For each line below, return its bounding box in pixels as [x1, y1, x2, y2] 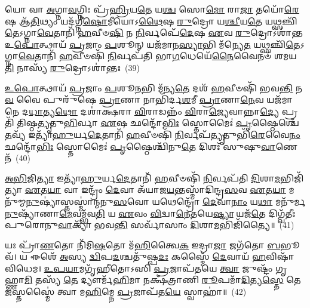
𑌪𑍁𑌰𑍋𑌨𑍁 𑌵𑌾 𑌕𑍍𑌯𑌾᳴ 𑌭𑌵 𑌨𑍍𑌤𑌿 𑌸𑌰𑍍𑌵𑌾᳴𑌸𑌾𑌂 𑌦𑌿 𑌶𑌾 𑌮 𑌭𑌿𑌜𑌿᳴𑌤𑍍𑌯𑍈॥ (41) [5, 218, 294, 231]
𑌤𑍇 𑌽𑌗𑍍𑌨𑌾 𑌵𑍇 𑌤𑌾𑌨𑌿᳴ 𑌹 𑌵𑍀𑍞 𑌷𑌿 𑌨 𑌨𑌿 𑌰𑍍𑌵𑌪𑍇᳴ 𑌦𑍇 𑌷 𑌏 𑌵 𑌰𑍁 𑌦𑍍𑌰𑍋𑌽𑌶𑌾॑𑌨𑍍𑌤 [5, 26, 303, 39]
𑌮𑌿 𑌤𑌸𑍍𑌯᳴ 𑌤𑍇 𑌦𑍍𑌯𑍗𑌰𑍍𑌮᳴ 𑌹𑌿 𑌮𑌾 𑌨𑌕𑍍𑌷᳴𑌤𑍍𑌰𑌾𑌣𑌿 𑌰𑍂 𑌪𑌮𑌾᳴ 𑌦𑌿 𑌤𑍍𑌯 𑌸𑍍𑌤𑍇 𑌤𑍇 [24, 273, 301, 286]
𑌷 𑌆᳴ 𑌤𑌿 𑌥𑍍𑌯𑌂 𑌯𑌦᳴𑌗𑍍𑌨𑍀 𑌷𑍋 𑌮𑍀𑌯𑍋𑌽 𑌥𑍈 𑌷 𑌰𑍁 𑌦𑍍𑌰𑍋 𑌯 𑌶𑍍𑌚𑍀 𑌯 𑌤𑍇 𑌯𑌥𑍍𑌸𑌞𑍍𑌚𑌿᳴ [5, 14, 297, 27]
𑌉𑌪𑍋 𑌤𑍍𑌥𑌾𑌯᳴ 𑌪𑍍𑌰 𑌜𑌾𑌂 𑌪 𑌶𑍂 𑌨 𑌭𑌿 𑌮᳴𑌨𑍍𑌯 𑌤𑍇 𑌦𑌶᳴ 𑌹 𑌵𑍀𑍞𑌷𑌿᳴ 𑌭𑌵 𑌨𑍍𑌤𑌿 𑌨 [5, 81, 303, 94]
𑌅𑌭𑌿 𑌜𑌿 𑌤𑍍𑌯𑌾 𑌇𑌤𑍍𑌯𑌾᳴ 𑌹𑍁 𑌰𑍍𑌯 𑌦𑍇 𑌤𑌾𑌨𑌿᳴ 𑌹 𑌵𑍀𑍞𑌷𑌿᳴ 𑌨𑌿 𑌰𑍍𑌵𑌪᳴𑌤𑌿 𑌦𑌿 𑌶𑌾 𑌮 [5, 171, 281, 184]
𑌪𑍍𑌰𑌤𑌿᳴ [281, 104, 298, 117]
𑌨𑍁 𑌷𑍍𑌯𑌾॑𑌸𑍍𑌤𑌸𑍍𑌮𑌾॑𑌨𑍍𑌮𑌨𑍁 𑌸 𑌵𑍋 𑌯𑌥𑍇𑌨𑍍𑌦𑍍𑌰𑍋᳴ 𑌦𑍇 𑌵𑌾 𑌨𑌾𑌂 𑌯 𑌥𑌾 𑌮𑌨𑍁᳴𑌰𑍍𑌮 [26, 195, 306, 207]
